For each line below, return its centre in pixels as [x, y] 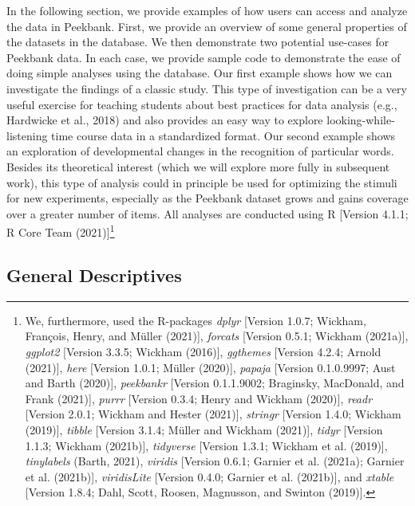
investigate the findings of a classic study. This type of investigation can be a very [207, 88]
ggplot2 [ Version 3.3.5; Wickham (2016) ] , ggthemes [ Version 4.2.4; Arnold [203, 351]
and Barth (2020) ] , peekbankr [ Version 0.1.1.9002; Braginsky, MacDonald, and [215, 383]
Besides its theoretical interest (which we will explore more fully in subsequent [198, 166]
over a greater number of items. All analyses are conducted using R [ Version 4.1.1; [207, 213]
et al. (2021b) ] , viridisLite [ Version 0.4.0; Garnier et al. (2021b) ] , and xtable [209, 476]
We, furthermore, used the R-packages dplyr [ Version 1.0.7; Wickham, [196, 320]
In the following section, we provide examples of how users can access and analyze [207, 10]
